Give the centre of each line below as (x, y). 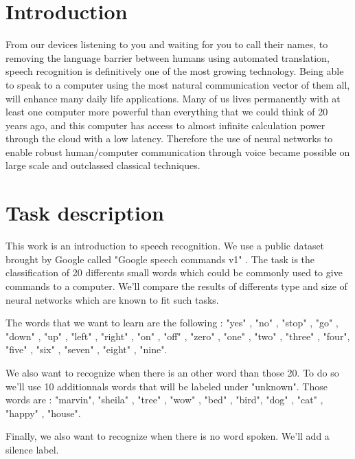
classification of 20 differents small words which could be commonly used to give (174, 272)
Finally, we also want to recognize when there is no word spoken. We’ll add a (168, 436)
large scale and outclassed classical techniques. (103, 165)
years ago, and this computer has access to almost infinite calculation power (165, 125)
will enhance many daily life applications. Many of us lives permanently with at (173, 98)
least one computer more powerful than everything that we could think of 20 (167, 112)
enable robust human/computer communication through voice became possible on (178, 152)
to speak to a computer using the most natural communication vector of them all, (178, 84)
